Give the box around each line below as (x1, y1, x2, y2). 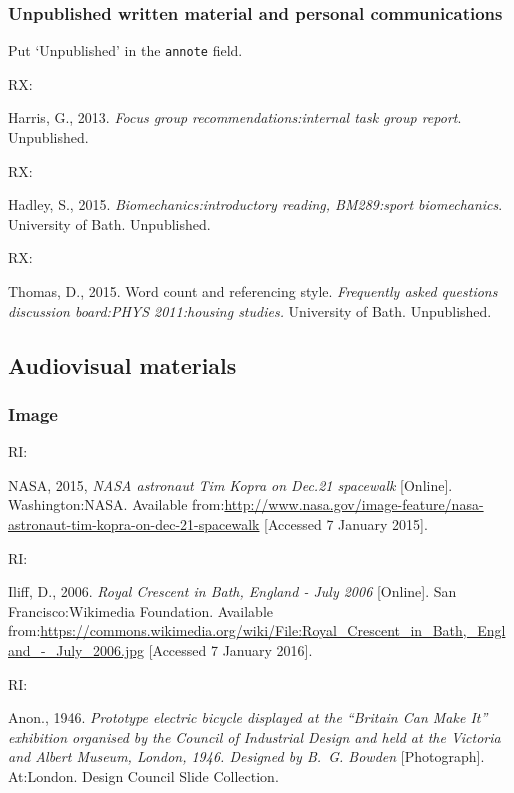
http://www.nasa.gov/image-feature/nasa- (224, 494, 484, 515)
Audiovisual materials (8, 349, 237, 380)
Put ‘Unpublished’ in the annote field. (8, 40, 243, 61)
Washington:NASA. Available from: (8, 494, 225, 515)
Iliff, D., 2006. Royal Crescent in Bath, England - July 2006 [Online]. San (8, 581, 457, 602)
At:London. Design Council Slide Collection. (8, 765, 279, 786)
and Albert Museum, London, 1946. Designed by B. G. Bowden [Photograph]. (8, 746, 485, 767)
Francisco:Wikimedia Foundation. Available (8, 600, 274, 621)
